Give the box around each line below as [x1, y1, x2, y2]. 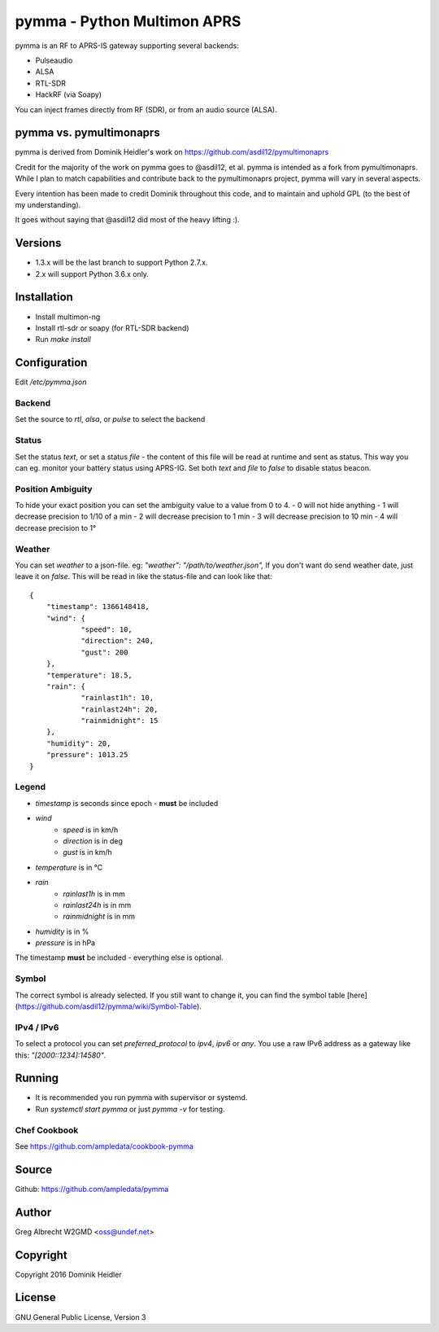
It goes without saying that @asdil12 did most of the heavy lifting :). [15, 215, 240, 225]
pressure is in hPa [35, 938, 96, 948]
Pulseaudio [35, 55, 73, 65]
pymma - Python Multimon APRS [15, 12, 241, 30]
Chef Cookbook [15, 1124, 79, 1136]
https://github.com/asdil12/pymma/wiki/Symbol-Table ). [17, 1001, 202, 1011]
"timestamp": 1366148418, [46, 602, 150, 611]
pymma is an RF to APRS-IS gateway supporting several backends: [15, 41, 240, 50]
